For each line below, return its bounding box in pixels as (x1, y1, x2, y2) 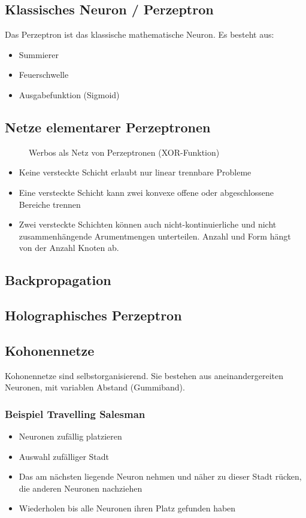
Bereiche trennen (19, 198, 81, 210)
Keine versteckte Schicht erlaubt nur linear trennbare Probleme (19, 166, 252, 178)
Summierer (19, 48, 59, 60)
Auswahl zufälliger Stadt (19, 450, 110, 462)
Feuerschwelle (19, 68, 69, 81)
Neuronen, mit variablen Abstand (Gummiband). (5, 381, 185, 393)
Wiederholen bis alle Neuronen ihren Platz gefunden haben (19, 502, 236, 514)
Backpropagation (5, 271, 111, 289)
